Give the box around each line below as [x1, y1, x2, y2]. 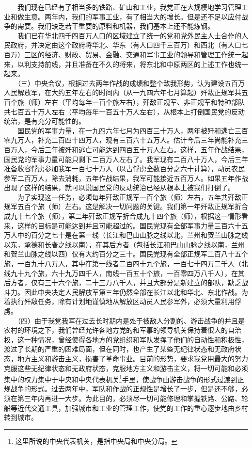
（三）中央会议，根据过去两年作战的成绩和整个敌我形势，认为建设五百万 [17, 78, 245, 88]
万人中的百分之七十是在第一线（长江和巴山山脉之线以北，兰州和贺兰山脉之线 [4, 230, 248, 240]
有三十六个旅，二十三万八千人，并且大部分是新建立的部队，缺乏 [37, 277, 241, 288]
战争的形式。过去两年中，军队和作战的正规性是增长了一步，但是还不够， [10, 384, 241, 394]
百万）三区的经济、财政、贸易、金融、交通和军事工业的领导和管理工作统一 [4, 49, 241, 59]
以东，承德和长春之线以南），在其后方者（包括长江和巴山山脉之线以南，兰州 [4, 239, 245, 249]
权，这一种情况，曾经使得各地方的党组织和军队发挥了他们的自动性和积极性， [4, 334, 248, 344]
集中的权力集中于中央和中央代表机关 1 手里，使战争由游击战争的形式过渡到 [4, 373, 237, 384]
